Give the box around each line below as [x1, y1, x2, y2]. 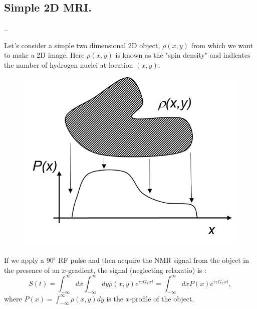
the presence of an [4, 264, 60, 275]
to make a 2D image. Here [4, 50, 85, 60]
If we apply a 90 [4, 255, 54, 265]
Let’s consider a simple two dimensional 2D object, [4, 40, 160, 50]
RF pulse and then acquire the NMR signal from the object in [58, 255, 249, 265]
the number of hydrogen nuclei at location [4, 59, 133, 70]
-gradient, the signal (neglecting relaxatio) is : [66, 264, 206, 275]
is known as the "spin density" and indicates [115, 50, 250, 60]
